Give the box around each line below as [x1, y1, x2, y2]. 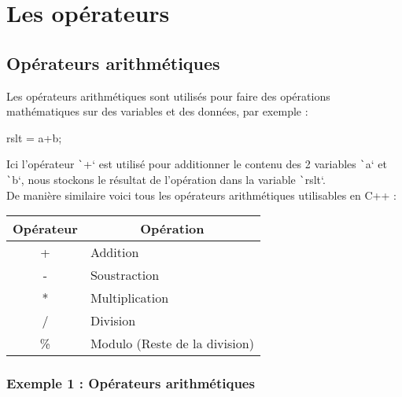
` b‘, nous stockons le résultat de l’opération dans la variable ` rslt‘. [6, 171, 326, 188]
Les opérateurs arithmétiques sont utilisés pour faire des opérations [6, 87, 330, 104]
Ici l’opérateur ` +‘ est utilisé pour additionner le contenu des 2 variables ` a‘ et [6, 156, 387, 172]
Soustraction [90, 266, 160, 285]
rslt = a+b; [6, 129, 62, 145]
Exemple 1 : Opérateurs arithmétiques [6, 373, 255, 393]
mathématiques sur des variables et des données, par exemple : [6, 103, 308, 119]
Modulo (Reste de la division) [90, 334, 254, 353]
